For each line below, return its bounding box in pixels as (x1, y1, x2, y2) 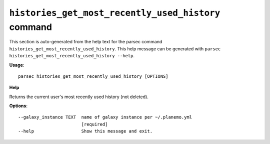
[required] (81, 121, 108, 127)
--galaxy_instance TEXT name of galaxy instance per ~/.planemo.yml (18, 115, 192, 120)
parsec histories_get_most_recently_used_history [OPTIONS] (18, 73, 168, 79)
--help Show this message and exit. (18, 129, 152, 134)
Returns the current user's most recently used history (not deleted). (9, 94, 148, 100)
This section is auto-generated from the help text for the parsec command (9, 39, 162, 45)
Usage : (9, 62, 24, 68)
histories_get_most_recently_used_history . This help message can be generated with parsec (9, 45, 221, 52)
